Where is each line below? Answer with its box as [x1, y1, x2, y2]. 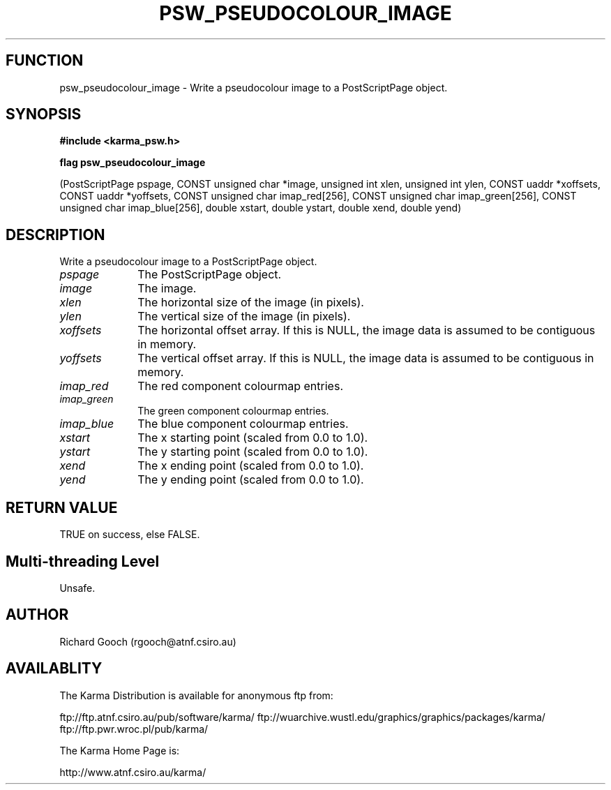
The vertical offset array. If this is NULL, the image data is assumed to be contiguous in [137, 351, 594, 366]
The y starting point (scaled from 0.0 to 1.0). [137, 445, 368, 459]
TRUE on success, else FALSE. [59, 528, 200, 541]
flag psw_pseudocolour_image [59, 156, 206, 169]
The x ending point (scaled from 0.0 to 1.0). [137, 459, 364, 473]
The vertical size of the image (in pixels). [137, 309, 351, 324]
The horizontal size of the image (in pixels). [137, 295, 364, 310]
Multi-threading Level [6, 552, 160, 570]
